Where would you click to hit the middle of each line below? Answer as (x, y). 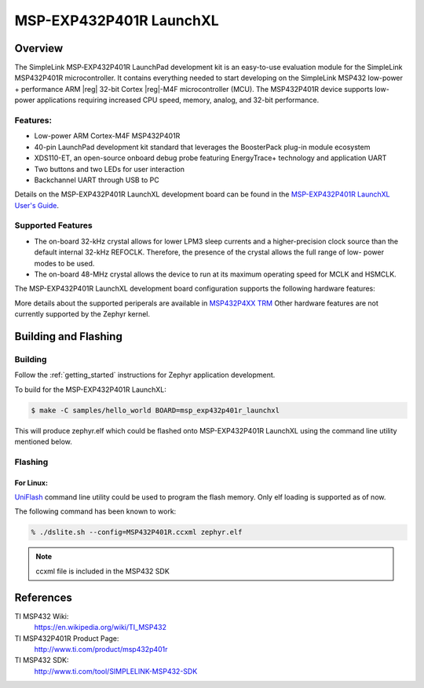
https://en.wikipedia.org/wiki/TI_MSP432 (100, 628)
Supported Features (54, 225)
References (43, 597)
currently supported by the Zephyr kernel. (82, 314)
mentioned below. (43, 442)
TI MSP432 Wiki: (42, 616)
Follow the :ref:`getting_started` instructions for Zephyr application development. (145, 375)
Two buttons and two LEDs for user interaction (109, 169)
